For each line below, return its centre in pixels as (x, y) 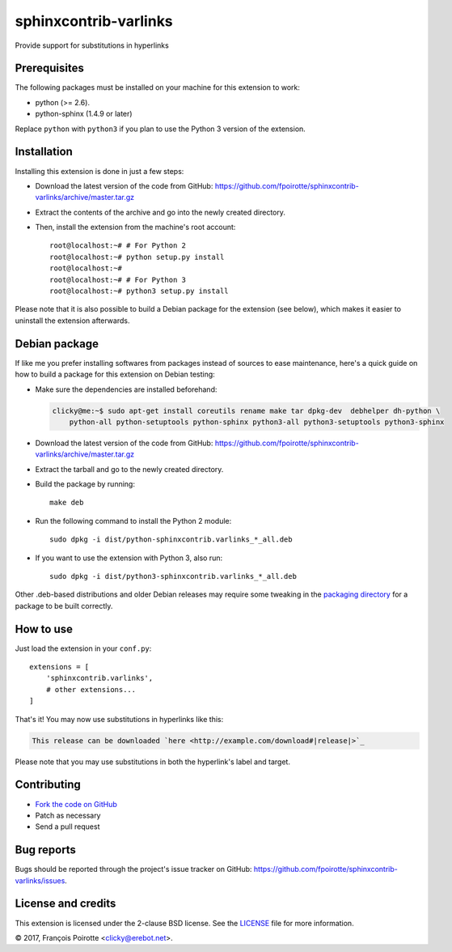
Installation (44, 152)
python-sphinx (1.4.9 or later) (84, 114)
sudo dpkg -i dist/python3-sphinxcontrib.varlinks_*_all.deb (173, 576)
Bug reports (46, 850)
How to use (44, 629)
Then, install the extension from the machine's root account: (135, 227)
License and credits (65, 904)
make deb (67, 503)
